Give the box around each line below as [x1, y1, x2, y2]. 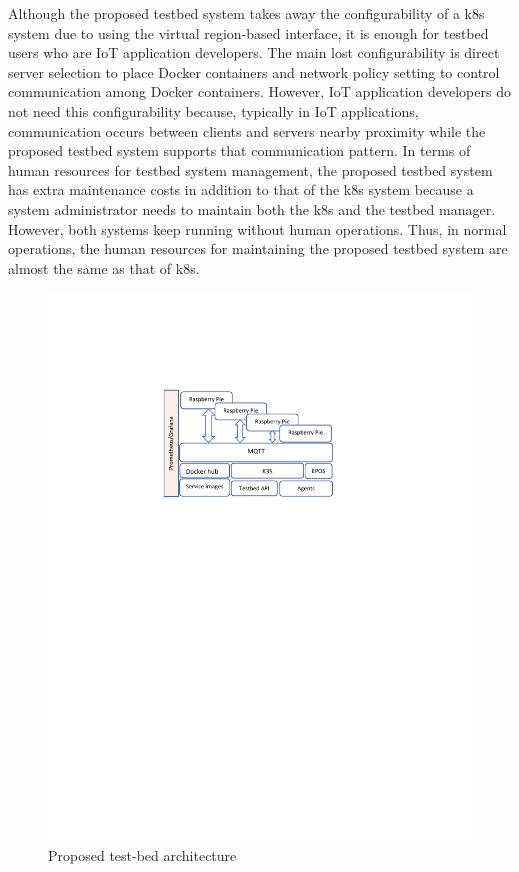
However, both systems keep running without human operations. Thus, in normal [8, 218, 507, 239]
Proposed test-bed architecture [48, 844, 237, 865]
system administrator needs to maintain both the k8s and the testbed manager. [8, 198, 496, 219]
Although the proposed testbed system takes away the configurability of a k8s [8, 3, 485, 23]
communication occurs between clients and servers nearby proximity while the [8, 120, 486, 141]
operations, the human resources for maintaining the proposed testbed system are [8, 238, 508, 259]
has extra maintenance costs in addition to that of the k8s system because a [8, 179, 474, 200]
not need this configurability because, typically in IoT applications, [8, 100, 419, 121]
